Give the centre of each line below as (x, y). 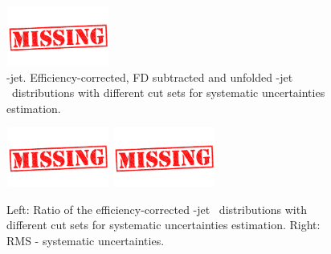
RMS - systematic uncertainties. (86, 240)
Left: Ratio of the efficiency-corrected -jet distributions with (157, 209)
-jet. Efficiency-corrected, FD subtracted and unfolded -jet (150, 77)
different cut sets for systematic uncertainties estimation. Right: (163, 225)
